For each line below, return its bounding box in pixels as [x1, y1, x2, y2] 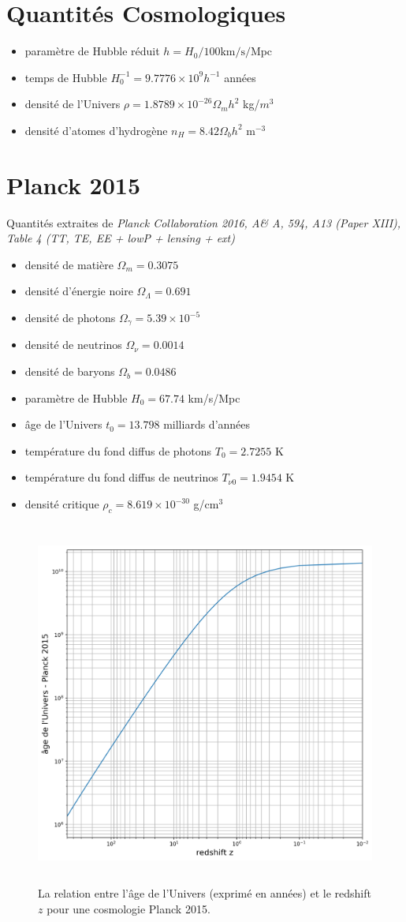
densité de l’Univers [24, 96, 121, 112]
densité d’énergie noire [24, 283, 133, 299]
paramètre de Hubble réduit [24, 43, 160, 59]
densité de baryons [24, 363, 115, 380]
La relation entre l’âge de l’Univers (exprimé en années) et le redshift [38, 884, 371, 901]
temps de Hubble [24, 69, 107, 85]
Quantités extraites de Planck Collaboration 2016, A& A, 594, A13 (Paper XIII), [6, 214, 401, 230]
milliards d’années [163, 416, 251, 433]
